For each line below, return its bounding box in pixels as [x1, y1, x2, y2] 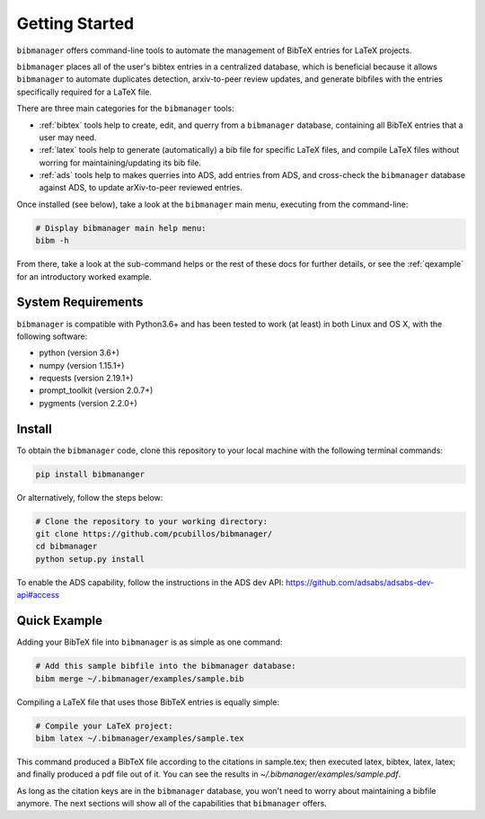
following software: [16, 331, 88, 342]
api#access [16, 590, 60, 601]
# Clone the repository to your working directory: [35, 516, 269, 526]
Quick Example [16, 613, 103, 628]
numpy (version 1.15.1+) [39, 360, 125, 370]
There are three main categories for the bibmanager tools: [16, 103, 234, 114]
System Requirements [16, 295, 144, 310]
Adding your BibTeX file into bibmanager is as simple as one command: [16, 637, 283, 647]
